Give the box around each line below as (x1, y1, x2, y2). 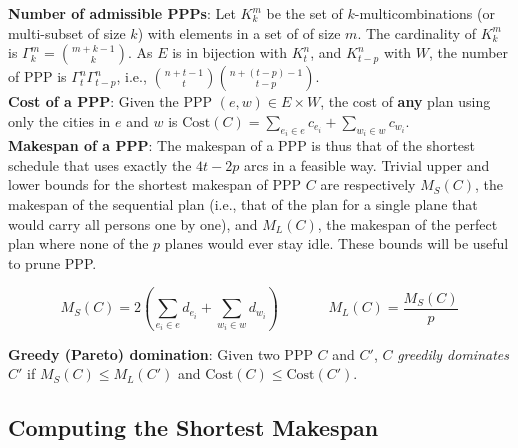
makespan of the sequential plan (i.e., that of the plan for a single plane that (8, 194, 478, 214)
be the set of (266, 3, 343, 23)
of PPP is (8, 66, 67, 87)
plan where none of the (8, 233, 149, 254)
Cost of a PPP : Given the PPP (8, 91, 212, 112)
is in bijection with (172, 42, 288, 63)
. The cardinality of (357, 22, 477, 43)
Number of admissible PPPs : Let (8, 3, 236, 23)
